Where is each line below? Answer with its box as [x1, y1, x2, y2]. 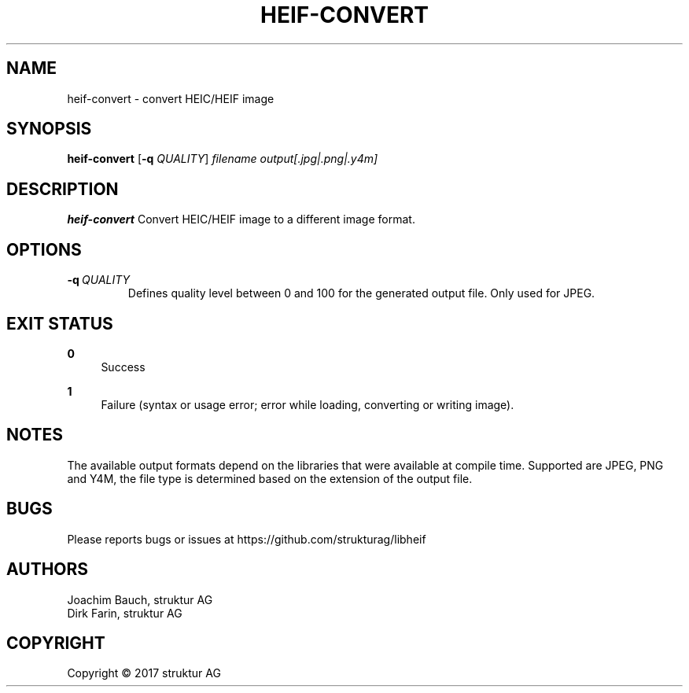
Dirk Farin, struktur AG [67, 606, 182, 620]
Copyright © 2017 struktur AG [67, 666, 221, 680]
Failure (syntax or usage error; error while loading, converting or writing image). [101, 397, 514, 411]
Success [101, 359, 146, 374]
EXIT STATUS [6, 313, 113, 334]
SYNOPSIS [6, 119, 92, 139]
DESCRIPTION [6, 179, 119, 199]
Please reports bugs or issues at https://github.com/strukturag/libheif [67, 532, 426, 546]
